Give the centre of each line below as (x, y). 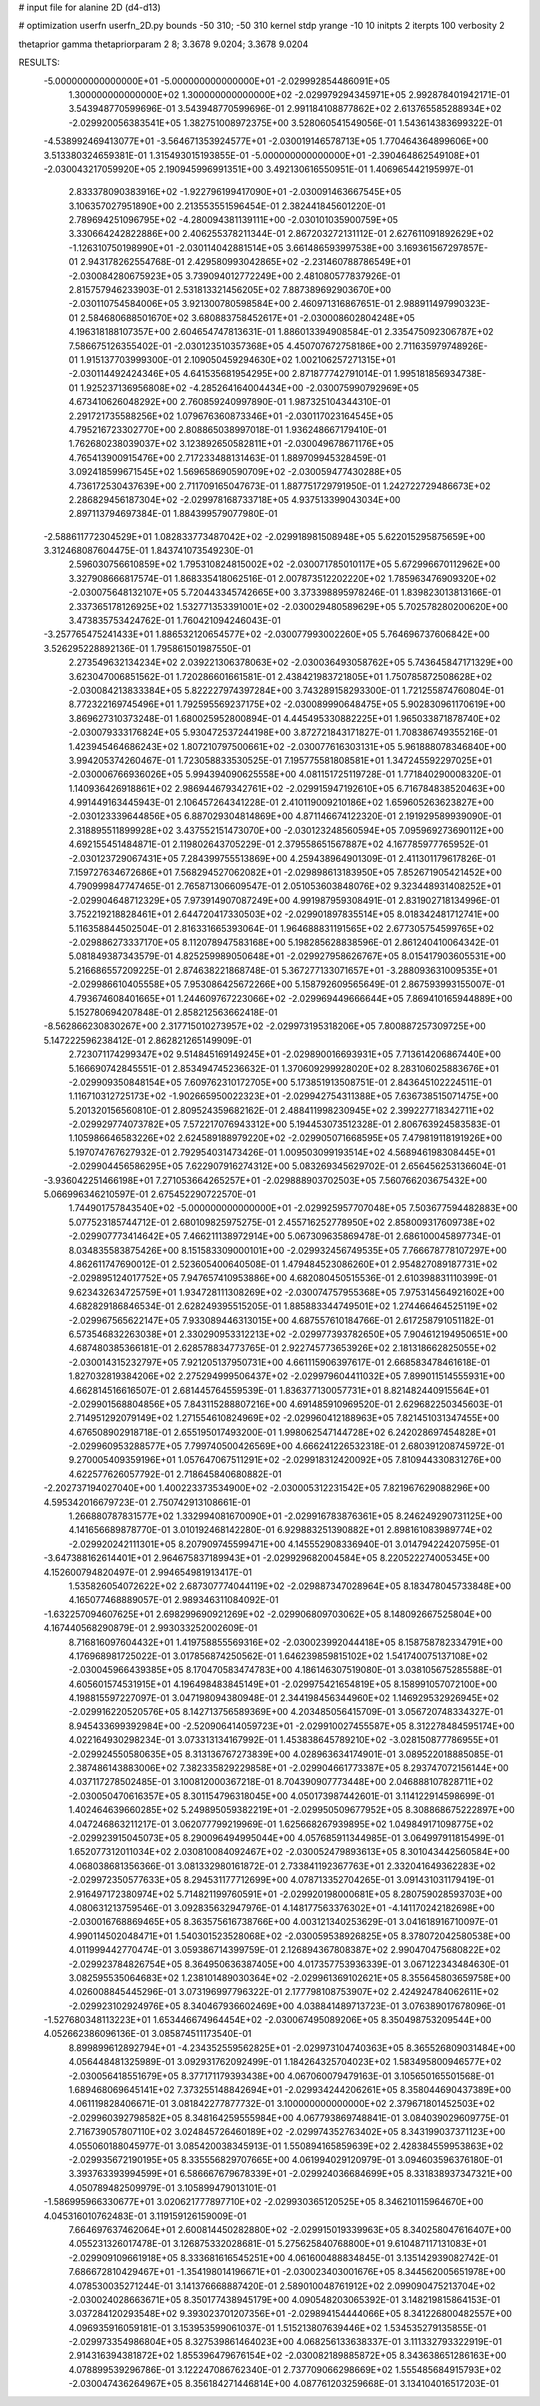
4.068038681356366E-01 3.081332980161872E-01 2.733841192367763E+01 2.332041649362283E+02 (282, 1866)
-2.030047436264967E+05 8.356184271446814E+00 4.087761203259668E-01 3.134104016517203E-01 (284, 2384)
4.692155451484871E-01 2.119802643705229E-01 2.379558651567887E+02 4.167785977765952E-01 (278, 844)
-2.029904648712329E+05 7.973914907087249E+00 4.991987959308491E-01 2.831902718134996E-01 (284, 900)
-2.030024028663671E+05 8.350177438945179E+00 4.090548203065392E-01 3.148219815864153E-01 (284, 2299)
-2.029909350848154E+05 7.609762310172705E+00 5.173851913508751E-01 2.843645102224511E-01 (280, 1082)
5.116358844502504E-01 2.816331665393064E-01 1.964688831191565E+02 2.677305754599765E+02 (281, 928)
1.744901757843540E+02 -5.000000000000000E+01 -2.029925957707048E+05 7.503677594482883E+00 (293, 1208)
